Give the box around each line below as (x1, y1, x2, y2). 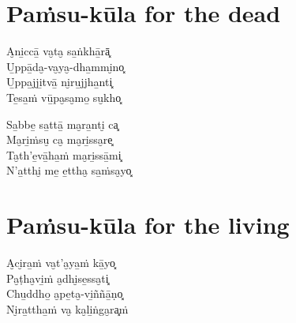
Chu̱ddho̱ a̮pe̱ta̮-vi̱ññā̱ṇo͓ (6, 285, 123, 302)
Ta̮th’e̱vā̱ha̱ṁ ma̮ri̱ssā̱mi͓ (6, 146, 122, 163)
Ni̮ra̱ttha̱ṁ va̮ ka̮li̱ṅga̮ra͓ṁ (6, 300, 129, 317)
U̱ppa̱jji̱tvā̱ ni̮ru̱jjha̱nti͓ (6, 73, 113, 90)
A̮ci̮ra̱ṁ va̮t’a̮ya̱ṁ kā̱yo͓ (6, 254, 116, 270)
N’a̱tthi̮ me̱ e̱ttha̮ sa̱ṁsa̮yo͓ (6, 162, 132, 178)
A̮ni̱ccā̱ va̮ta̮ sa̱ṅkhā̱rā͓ (6, 43, 111, 59)
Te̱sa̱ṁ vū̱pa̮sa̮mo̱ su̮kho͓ (6, 88, 122, 105)
